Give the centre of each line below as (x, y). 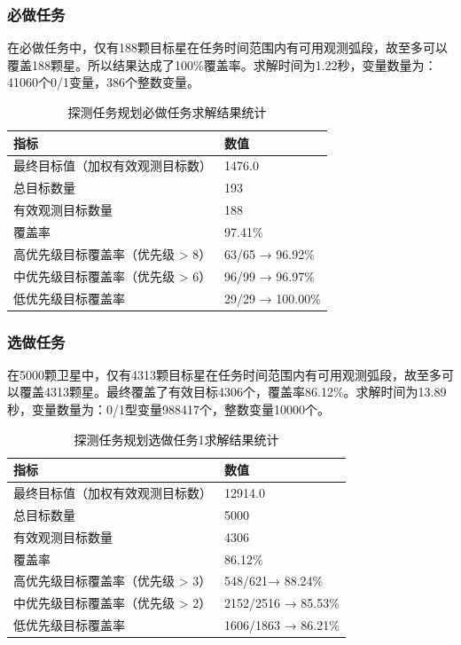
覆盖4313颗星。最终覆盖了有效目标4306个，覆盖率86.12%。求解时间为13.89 (233, 392)
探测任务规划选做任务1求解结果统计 (176, 439)
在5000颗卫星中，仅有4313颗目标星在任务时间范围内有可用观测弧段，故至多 (224, 374)
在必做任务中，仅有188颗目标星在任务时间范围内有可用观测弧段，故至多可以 (227, 47)
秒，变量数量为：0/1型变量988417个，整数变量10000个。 (168, 409)
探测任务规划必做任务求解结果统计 (167, 112)
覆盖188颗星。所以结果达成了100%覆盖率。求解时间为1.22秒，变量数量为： (222, 64)
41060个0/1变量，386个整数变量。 (103, 82)
